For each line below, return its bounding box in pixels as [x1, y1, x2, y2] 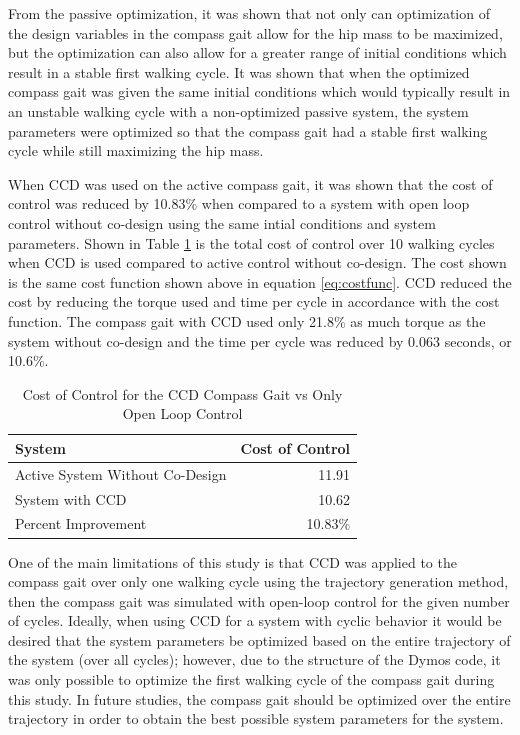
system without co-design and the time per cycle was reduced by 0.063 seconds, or [8, 330, 512, 351]
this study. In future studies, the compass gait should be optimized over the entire [8, 688, 511, 709]
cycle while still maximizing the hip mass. [8, 140, 264, 161]
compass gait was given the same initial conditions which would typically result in [8, 81, 511, 102]
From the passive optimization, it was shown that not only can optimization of [8, 3, 490, 23]
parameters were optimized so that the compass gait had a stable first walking [8, 120, 488, 141]
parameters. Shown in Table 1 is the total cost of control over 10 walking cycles [8, 232, 495, 253]
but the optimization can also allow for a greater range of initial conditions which [8, 42, 507, 63]
